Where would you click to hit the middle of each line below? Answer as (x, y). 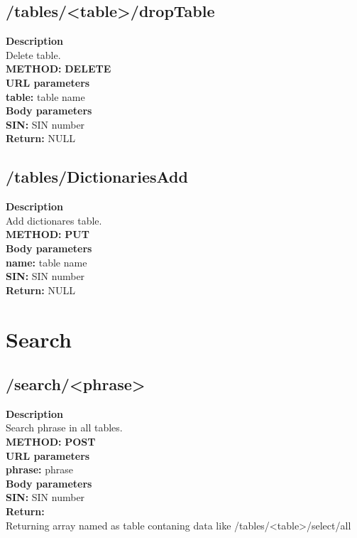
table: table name (45, 96)
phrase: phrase (40, 469)
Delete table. (33, 54)
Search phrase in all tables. (64, 427)
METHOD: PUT (48, 234)
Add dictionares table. (54, 220)
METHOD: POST (51, 442)
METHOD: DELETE (59, 69)
